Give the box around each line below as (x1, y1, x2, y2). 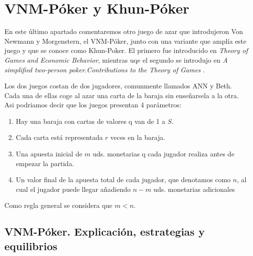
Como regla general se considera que (4, 200, 113, 210)
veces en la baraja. (110, 132, 166, 142)
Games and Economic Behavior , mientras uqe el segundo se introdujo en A (4, 54, 228, 65)
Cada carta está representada (16, 132, 103, 142)
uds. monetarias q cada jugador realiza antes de (93, 149, 235, 159)
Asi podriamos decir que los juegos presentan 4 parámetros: (4, 100, 182, 110)
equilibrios (4, 238, 58, 253)
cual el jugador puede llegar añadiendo (16, 184, 131, 194)
